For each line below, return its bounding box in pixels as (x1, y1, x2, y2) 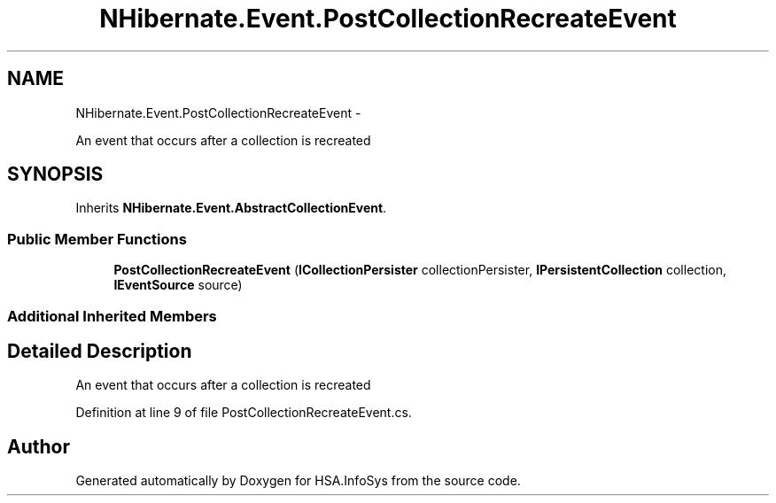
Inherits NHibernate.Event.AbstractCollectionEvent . (75, 200, 387, 216)
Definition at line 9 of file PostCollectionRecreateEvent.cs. (75, 405, 412, 421)
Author (7, 435, 70, 458)
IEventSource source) (113, 277, 243, 293)
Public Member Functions (7, 229, 187, 248)
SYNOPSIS (7, 163, 104, 186)
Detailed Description (7, 339, 192, 362)
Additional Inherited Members (7, 306, 217, 325)
